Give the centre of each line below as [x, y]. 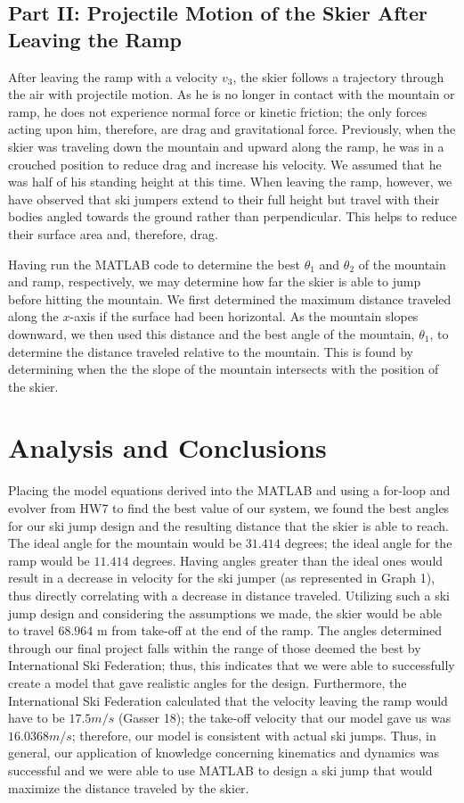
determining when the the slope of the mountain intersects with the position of [224, 369]
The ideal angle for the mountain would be [125, 543]
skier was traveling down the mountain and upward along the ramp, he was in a [226, 146]
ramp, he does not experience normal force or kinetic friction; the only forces [218, 111]
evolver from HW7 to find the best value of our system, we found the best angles [229, 508]
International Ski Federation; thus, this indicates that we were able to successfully [232, 665]
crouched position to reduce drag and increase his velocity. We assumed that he [225, 164]
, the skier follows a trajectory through [338, 76]
